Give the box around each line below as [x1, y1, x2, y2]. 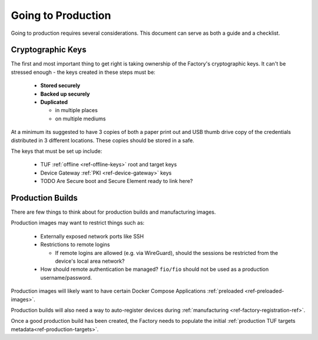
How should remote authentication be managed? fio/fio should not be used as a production [40, 266, 269, 273]
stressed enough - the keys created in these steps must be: [11, 68, 155, 76]
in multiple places [55, 107, 98, 114]
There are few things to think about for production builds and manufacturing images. [11, 208, 216, 215]
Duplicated [40, 99, 68, 106]
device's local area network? [55, 257, 125, 264]
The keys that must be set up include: [11, 148, 102, 155]
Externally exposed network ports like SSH [40, 233, 144, 240]
